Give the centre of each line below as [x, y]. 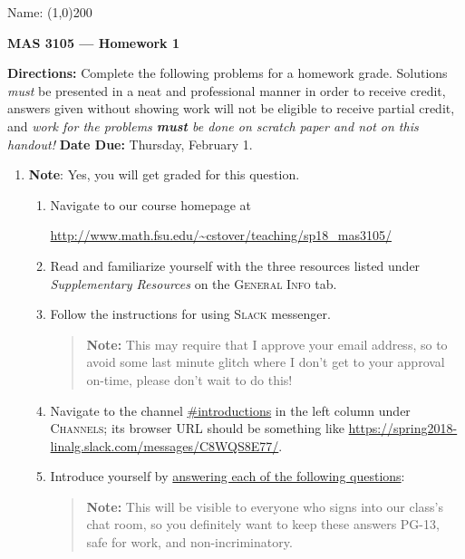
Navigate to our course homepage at [151, 204]
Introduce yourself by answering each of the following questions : [228, 476]
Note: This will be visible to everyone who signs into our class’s [265, 506]
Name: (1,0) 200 [50, 12]
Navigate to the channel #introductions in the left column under [230, 410]
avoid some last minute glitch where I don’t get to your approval [266, 362]
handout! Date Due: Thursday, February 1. [130, 144]
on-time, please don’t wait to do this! [189, 379]
